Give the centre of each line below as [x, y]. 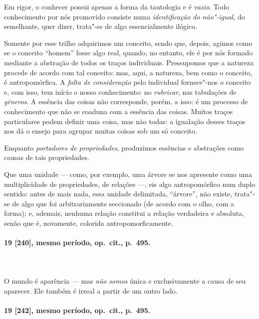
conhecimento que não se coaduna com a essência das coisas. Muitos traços [119, 111]
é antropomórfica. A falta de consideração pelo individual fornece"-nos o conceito [128, 82]
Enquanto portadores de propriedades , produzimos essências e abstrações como [124, 147]
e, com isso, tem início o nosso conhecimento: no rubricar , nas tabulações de [120, 91]
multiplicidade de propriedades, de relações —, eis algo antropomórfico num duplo [130, 184]
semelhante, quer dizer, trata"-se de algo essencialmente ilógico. [101, 26]
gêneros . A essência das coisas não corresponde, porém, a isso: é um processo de [126, 101]
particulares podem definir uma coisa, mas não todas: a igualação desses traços [125, 121]
